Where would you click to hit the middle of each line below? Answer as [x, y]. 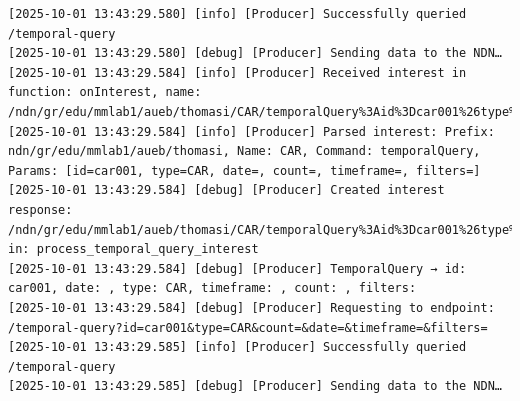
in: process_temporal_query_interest [133, 249]
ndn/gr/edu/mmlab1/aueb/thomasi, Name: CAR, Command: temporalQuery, [244, 151]
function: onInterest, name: [105, 92]
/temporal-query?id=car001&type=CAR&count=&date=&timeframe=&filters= [248, 327]
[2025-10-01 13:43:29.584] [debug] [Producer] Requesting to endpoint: [251, 307]
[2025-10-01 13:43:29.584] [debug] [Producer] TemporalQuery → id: [237, 268]
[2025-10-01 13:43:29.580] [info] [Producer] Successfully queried [237, 14]
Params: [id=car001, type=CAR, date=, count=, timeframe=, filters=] [244, 170]
